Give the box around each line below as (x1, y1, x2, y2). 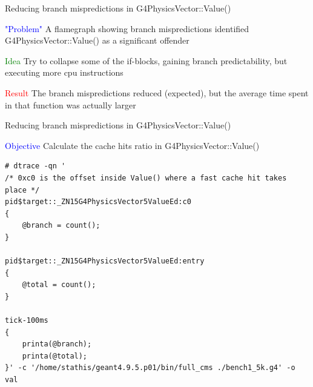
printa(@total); (22, 351, 88, 360)
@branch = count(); (22, 221, 100, 230)
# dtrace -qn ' (5, 162, 66, 171)
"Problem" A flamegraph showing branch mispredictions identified (5, 22, 249, 35)
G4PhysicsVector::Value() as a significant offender (5, 34, 189, 47)
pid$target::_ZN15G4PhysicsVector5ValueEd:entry (5, 257, 205, 266)
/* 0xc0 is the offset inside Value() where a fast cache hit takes (5, 173, 287, 182)
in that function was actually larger (5, 98, 136, 111)
